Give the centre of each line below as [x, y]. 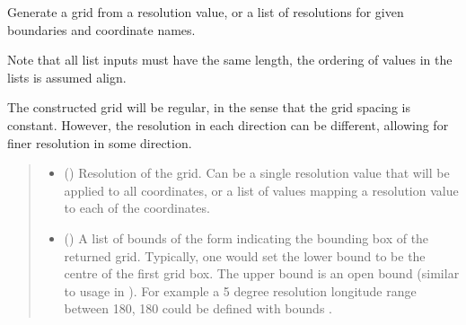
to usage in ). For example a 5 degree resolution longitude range [240, 290]
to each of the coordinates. [137, 208]
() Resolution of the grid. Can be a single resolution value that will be [257, 173]
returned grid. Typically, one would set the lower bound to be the [245, 255]
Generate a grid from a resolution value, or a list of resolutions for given [206, 12]
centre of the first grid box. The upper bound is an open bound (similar [262, 273]
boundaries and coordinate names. [101, 29]
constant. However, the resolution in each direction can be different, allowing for [228, 124]
